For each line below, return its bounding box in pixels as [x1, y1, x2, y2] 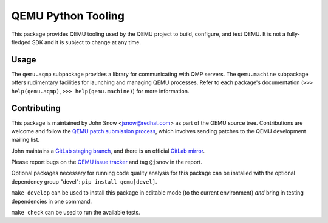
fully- [286, 30, 300, 38]
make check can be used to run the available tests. [11, 209, 140, 216]
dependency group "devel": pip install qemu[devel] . [11, 178, 157, 185]
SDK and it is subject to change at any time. [32, 38, 141, 45]
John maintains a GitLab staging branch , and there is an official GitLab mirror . [11, 147, 205, 155]
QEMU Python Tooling [11, 9, 125, 22]
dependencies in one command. [11, 198, 92, 205]
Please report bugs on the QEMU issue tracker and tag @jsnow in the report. [11, 158, 203, 166]
